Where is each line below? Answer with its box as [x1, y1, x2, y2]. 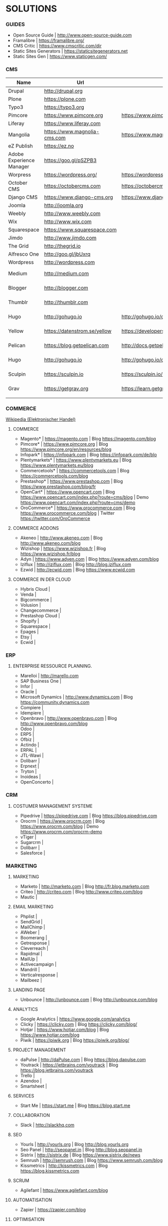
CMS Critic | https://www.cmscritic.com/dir [12, 43, 102, 49]
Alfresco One [8, 251, 39, 258]
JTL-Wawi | [20, 752, 44, 758]
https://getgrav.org [44, 385, 89, 392]
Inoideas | [20, 774, 41, 780]
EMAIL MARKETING [12, 903, 54, 909]
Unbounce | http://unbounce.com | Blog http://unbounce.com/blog [20, 996, 158, 1002]
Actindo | [20, 742, 39, 748]
